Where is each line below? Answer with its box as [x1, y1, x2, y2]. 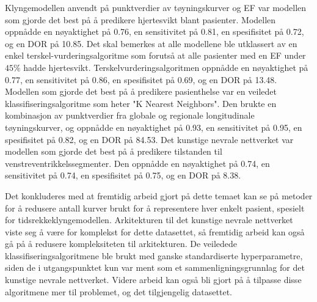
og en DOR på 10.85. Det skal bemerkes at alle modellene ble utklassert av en [5, 37, 297, 50]
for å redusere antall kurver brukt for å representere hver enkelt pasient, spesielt [5, 201, 305, 214]
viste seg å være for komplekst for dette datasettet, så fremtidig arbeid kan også [5, 225, 305, 238]
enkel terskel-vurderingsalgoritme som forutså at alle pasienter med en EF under [5, 49, 306, 62]
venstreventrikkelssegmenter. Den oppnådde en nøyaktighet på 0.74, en [5, 157, 270, 169]
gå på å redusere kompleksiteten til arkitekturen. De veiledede [5, 237, 238, 250]
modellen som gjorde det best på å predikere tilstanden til [5, 145, 222, 158]
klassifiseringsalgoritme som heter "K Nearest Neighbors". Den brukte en [5, 97, 277, 109]
